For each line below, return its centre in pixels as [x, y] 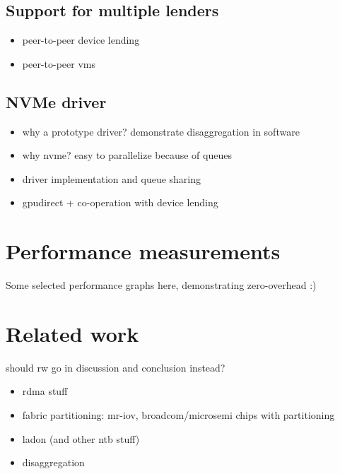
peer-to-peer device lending [81, 40]
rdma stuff [45, 391]
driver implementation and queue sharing [112, 178]
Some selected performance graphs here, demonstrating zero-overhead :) [161, 285]
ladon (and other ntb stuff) [81, 438]
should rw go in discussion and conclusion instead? [116, 367]
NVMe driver [56, 101]
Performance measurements [143, 251]
